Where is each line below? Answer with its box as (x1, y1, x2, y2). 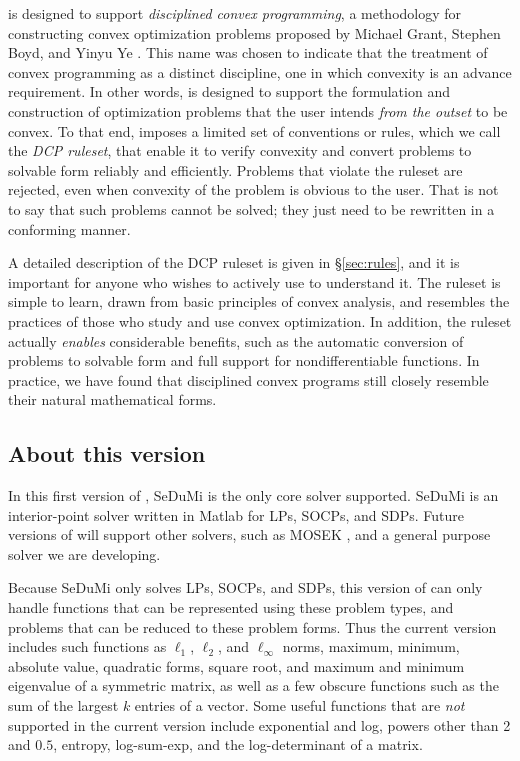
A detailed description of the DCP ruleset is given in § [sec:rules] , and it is (8, 252, 460, 273)
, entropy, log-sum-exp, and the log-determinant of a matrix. (53, 734, 423, 755)
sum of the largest (8, 695, 119, 716)
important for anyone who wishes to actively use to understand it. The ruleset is (8, 271, 501, 292)
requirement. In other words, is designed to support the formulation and (8, 81, 450, 102)
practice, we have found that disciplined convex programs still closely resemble (8, 369, 489, 390)
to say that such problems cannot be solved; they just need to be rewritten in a (8, 198, 495, 219)
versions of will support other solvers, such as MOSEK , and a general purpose (8, 524, 491, 545)
